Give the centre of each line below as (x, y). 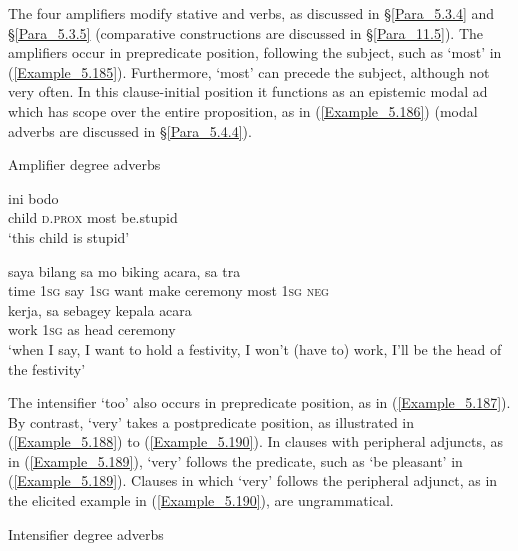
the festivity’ (47, 368)
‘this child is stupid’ (69, 236)
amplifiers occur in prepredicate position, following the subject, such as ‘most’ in (255, 52)
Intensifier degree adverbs (86, 533)
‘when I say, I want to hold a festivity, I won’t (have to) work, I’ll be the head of (255, 348)
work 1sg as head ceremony (92, 329)
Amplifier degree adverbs (84, 164)
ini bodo (33, 197)
